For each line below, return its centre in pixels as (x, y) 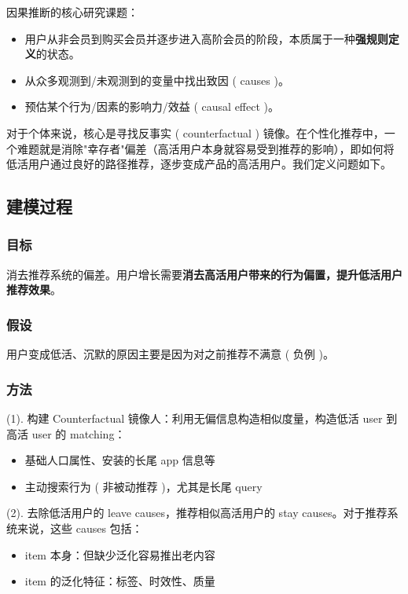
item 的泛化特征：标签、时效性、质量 (120, 581)
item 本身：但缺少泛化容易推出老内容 (120, 554)
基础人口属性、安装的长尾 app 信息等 (120, 460)
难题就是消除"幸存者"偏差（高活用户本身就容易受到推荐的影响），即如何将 (206, 148)
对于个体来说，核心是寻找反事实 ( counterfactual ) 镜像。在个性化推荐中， (195, 132)
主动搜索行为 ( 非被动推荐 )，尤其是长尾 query (143, 486)
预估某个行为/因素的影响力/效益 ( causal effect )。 (152, 106)
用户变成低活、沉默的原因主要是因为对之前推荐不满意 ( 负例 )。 (170, 354)
